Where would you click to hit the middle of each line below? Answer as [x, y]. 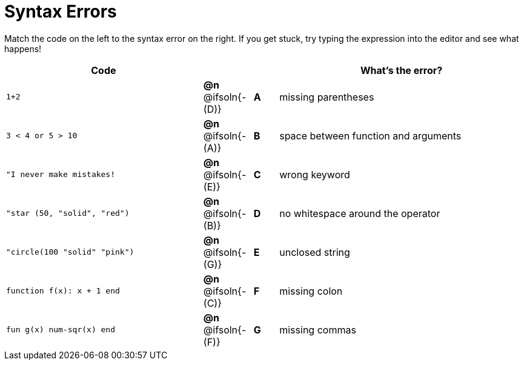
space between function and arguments [370, 136]
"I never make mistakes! [61, 175]
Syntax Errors [61, 12]
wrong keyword [315, 174]
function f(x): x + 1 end [63, 291]
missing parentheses [327, 97]
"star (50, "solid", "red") [68, 213]
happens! [23, 49]
